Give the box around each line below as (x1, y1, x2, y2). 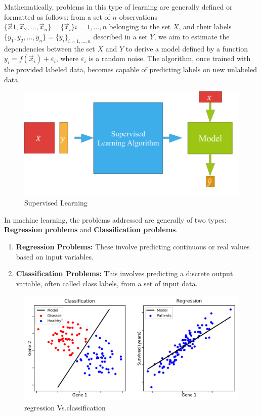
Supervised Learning (24, 197, 88, 208)
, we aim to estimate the (154, 31, 230, 41)
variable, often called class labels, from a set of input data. (16, 278, 198, 288)
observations (119, 11, 157, 22)
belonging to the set (109, 21, 171, 32)
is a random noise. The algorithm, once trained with (89, 53, 251, 64)
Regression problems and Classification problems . (4, 224, 178, 235)
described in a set (93, 31, 148, 41)
